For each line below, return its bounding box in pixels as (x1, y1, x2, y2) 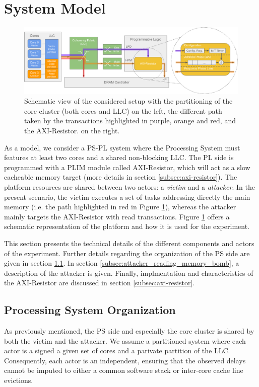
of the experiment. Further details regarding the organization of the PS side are (4, 248, 250, 258)
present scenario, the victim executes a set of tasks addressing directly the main (4, 191, 250, 202)
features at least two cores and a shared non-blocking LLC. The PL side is (4, 152, 234, 163)
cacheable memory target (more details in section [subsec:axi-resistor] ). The (4, 172, 237, 182)
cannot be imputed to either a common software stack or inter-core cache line (4, 365, 243, 375)
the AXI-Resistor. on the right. (24, 125, 120, 135)
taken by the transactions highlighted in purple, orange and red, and (24, 115, 236, 126)
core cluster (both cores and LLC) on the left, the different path (24, 105, 222, 116)
